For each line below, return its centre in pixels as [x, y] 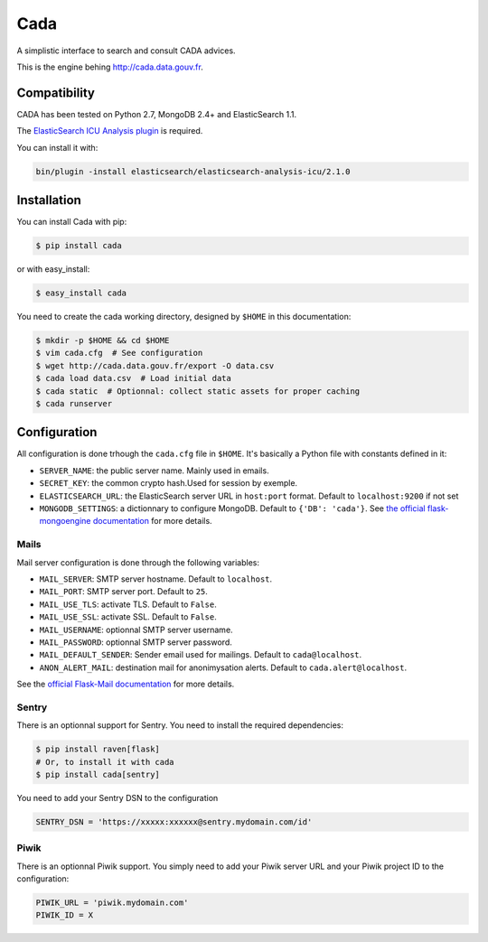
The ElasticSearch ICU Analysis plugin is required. [110, 131]
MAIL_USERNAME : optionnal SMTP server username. [136, 630]
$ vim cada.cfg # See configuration [119, 353]
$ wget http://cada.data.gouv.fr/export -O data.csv [155, 365]
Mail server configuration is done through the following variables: [138, 562]
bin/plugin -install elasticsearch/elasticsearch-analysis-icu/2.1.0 [193, 171]
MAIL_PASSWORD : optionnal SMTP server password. [136, 642]
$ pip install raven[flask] [98, 749]
